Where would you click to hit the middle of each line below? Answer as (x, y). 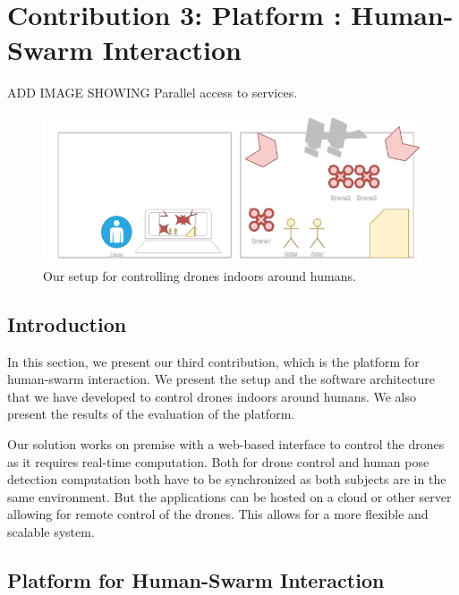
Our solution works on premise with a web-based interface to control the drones (226, 443)
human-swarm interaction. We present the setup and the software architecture (221, 379)
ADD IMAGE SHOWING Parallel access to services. (153, 93)
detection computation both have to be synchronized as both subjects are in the (227, 479)
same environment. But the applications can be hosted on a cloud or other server (229, 496)
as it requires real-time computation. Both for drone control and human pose (218, 461)
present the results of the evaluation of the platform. (151, 414)
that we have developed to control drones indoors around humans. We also (212, 396)
